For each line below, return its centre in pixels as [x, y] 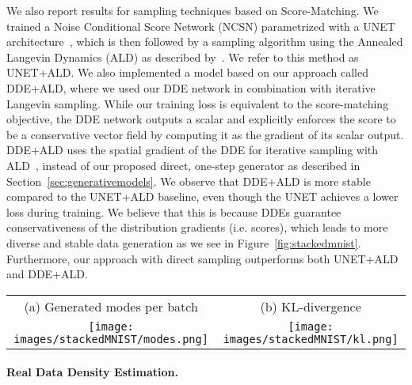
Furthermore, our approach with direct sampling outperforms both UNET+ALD [202, 258]
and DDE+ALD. [47, 274]
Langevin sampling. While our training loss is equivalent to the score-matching [198, 103]
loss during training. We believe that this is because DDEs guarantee [174, 211]
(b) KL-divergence [311, 306]
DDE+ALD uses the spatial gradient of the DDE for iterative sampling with [193, 150]
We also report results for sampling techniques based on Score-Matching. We [193, 10]
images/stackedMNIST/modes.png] [111, 339]
